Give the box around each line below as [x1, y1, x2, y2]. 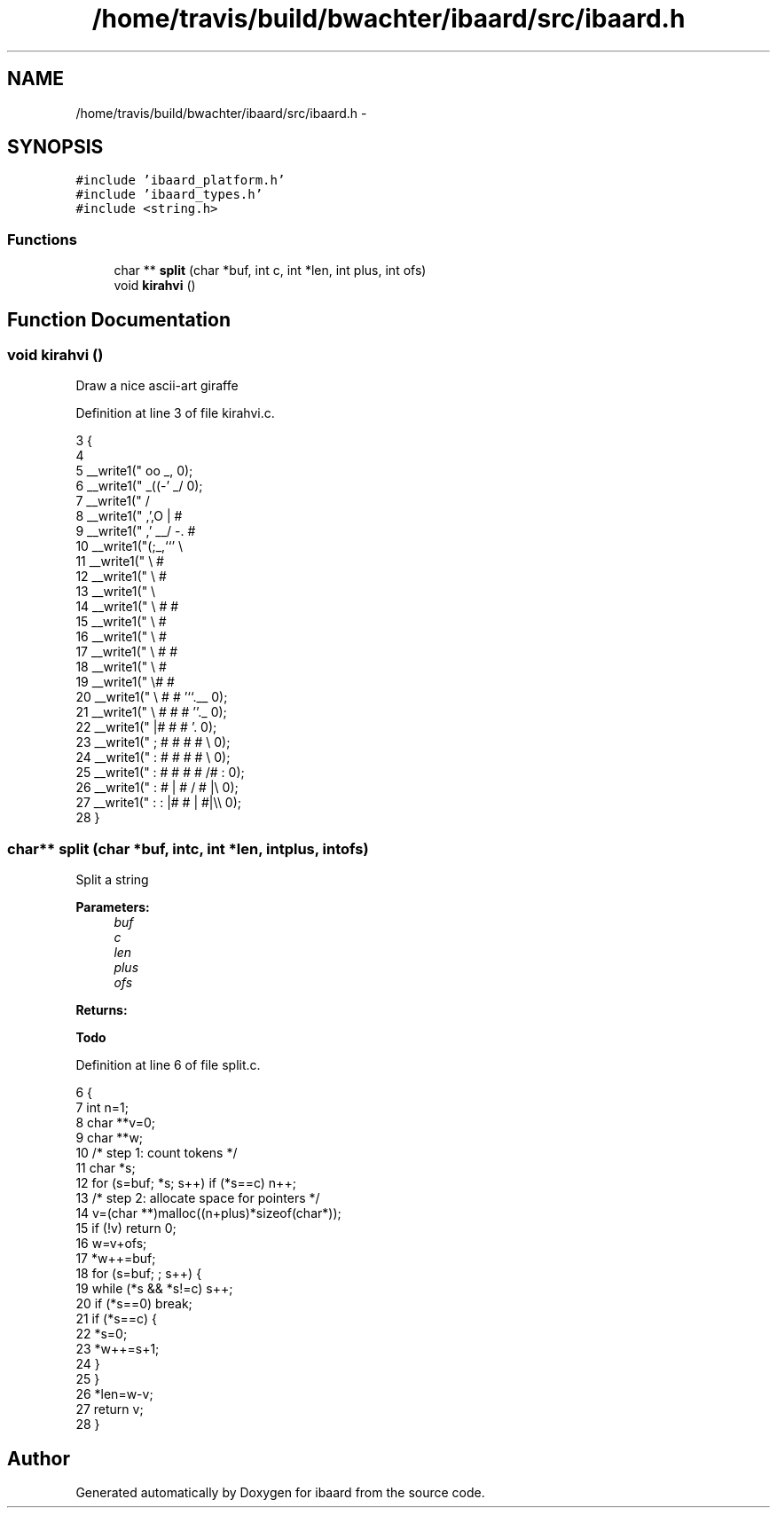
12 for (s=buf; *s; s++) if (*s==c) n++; [75, 1175, 296, 1191]
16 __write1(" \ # [75, 629, 167, 645]
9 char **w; [75, 1130, 144, 1146]
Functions [7, 230, 77, 248]
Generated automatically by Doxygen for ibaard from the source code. [75, 1485, 485, 1500]
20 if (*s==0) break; [75, 1296, 192, 1312]
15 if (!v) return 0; [75, 1221, 177, 1236]
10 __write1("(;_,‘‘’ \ [75, 538, 184, 554]
